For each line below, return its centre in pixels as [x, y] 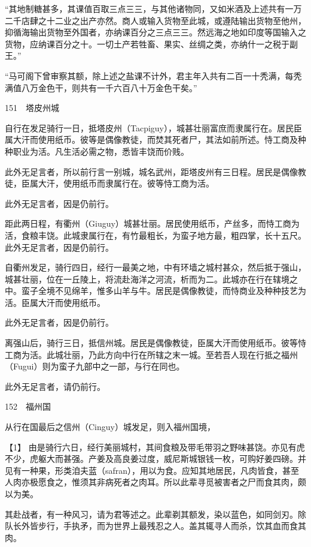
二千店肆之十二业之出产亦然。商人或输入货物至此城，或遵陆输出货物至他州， [155, 20]
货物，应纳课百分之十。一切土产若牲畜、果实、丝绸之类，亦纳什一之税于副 [151, 43]
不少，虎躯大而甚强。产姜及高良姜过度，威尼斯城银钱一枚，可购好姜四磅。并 [155, 459]
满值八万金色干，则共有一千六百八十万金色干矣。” [101, 87]
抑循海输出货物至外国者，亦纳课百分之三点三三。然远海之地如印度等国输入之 [155, 32]
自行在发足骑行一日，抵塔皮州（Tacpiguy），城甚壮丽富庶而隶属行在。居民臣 [154, 127]
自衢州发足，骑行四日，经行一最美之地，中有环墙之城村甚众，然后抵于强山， [155, 267]
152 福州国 [28, 406]
